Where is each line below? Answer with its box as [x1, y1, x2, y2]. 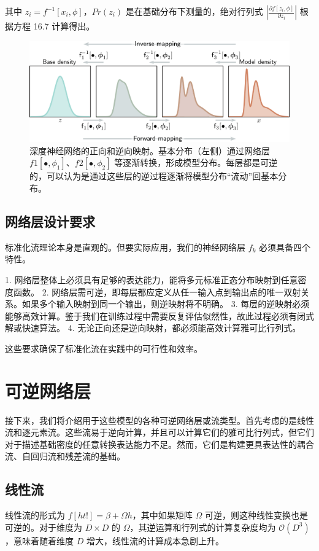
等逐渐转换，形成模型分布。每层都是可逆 [114, 156, 278, 169]
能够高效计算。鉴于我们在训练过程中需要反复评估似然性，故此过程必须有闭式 [5, 309, 314, 322]
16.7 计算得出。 [33, 20, 95, 32]
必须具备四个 [259, 240, 311, 253]
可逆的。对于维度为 [5, 520, 82, 533]
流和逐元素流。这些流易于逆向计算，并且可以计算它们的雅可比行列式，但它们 [5, 426, 314, 439]
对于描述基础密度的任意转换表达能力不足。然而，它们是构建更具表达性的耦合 [5, 437, 314, 450]
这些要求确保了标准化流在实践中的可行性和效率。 [5, 342, 202, 354]
